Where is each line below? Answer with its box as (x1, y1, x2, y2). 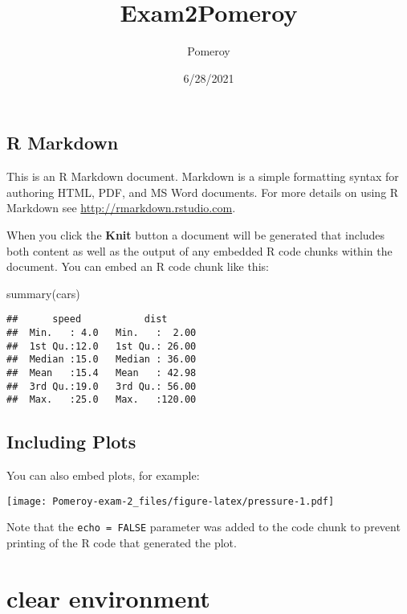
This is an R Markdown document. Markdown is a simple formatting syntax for (6, 168, 399, 185)
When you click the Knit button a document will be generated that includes (6, 226, 385, 243)
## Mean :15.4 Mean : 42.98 (6, 366, 197, 379)
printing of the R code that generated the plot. (6, 534, 237, 551)
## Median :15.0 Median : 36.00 (6, 354, 197, 366)
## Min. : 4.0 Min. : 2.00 (6, 326, 197, 338)
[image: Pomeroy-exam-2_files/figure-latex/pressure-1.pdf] (6, 495, 335, 507)
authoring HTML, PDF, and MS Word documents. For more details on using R (6, 183, 399, 200)
